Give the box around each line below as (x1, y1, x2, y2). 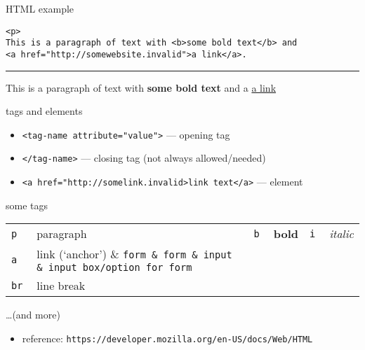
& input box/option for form (36, 262, 192, 274)
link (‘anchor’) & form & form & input (36, 246, 232, 262)
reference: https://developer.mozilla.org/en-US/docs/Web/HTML (22, 330, 313, 345)
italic (329, 225, 354, 242)
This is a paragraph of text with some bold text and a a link (6, 80, 277, 94)
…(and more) (6, 307, 60, 322)
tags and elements (6, 104, 83, 118)
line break (36, 277, 86, 294)
